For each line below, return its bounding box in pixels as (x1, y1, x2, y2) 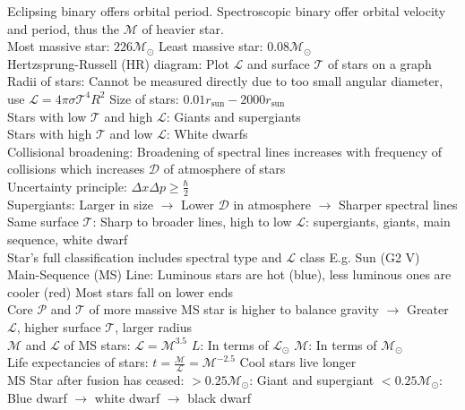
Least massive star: (159, 37, 263, 56)
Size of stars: (109, 89, 179, 107)
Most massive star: (7, 37, 110, 56)
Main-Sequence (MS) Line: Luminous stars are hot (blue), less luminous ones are (7, 265, 452, 284)
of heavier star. (142, 19, 224, 38)
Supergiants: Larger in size (7, 194, 154, 213)
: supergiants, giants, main (306, 212, 451, 231)
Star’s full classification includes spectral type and (7, 247, 282, 266)
